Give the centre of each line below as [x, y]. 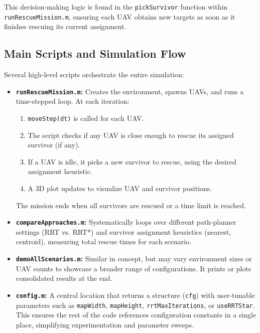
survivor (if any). [54, 145]
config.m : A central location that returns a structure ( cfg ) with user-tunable [135, 295]
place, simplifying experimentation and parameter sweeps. [105, 324]
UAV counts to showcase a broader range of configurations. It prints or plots [134, 268]
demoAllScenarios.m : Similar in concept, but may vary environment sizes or [134, 259]
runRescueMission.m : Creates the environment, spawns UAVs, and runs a [130, 91]
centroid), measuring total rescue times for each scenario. [104, 241]
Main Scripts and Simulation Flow [95, 53]
